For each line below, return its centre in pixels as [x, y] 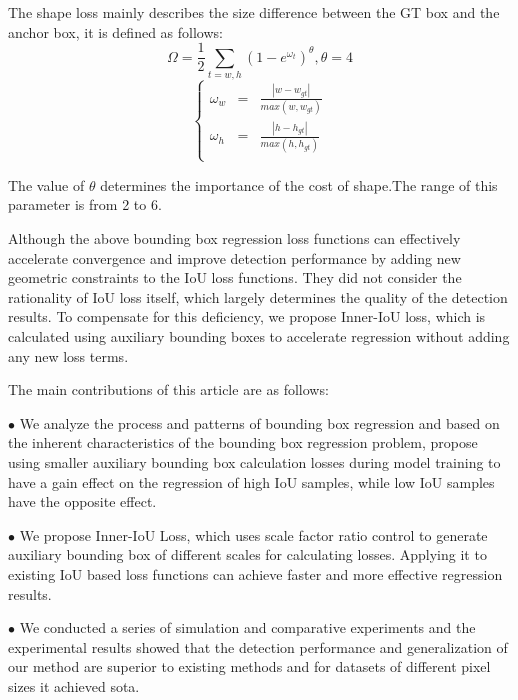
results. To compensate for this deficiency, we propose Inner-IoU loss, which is [247, 316]
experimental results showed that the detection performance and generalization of [258, 646]
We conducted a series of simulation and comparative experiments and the [247, 627]
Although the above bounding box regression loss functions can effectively [234, 238]
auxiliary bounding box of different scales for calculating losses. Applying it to [247, 554]
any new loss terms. [68, 355]
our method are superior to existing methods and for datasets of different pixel [249, 666]
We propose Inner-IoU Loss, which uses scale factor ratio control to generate [253, 534]
